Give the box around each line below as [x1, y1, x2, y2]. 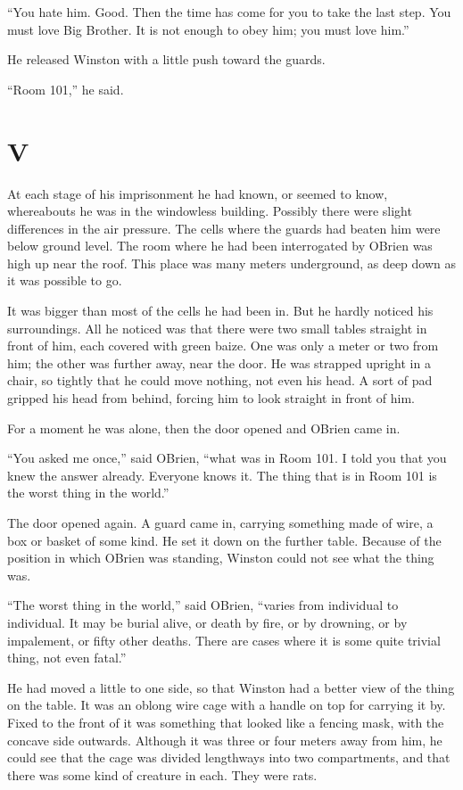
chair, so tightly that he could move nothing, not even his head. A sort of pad [7, 371, 433, 390]
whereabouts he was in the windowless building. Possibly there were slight [7, 202, 412, 220]
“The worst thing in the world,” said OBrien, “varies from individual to [7, 596, 399, 614]
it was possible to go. [7, 271, 122, 290]
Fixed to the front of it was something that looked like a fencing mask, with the [7, 712, 444, 731]
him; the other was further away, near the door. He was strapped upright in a [7, 353, 431, 372]
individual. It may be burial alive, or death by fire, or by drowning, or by [7, 613, 408, 631]
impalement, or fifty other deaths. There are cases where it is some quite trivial [7, 630, 441, 649]
